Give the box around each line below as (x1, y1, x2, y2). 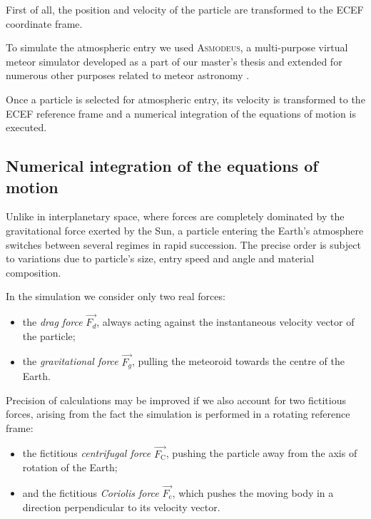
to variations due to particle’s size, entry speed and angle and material (6, 251, 315, 266)
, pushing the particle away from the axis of (166, 446, 357, 461)
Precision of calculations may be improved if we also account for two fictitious (6, 392, 346, 407)
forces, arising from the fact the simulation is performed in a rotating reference (6, 406, 350, 421)
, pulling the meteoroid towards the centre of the (131, 354, 345, 369)
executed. (6, 120, 47, 135)
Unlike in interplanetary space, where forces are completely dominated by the (6, 209, 345, 224)
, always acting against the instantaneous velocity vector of (96, 314, 355, 329)
